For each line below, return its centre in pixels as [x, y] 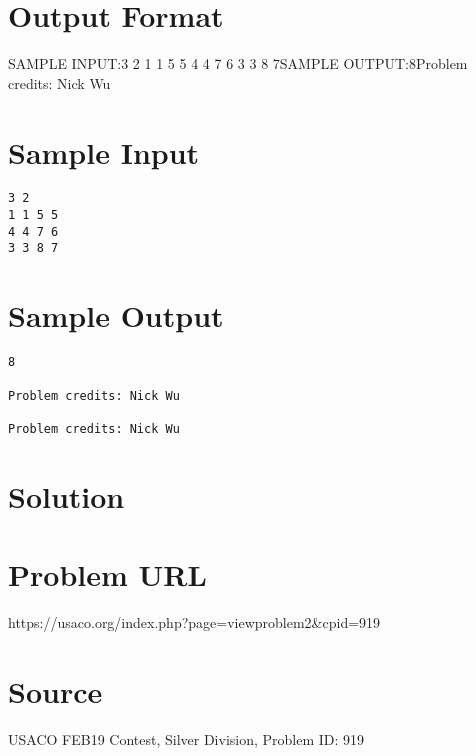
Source [55, 690]
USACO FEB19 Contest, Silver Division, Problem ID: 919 [186, 738]
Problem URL [107, 574]
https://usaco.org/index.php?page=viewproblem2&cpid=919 [194, 621]
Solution [66, 495]
